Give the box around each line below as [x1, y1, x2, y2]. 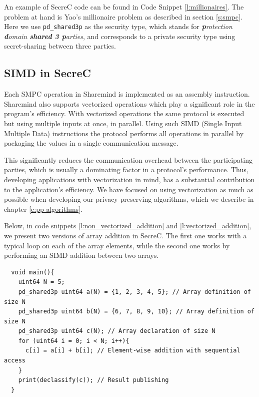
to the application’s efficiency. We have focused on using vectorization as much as [4, 184, 253, 194]
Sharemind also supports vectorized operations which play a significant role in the [4, 98, 255, 109]
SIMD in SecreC [4, 65, 91, 81]
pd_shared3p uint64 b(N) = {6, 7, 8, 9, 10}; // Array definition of [18, 308, 255, 315]
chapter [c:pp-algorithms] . [4, 203, 82, 214]
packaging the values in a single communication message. [4, 138, 178, 148]
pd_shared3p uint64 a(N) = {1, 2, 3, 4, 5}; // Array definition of [18, 288, 251, 295]
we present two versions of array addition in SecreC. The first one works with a [4, 230, 247, 240]
